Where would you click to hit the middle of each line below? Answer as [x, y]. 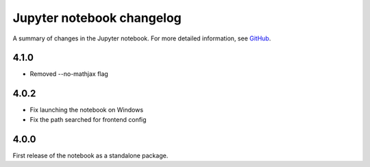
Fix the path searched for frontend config [88, 119]
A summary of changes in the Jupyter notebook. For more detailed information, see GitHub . [142, 38]
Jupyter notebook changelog [97, 18]
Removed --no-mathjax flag [69, 74]
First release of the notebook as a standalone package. [90, 155]
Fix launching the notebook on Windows [87, 110]
